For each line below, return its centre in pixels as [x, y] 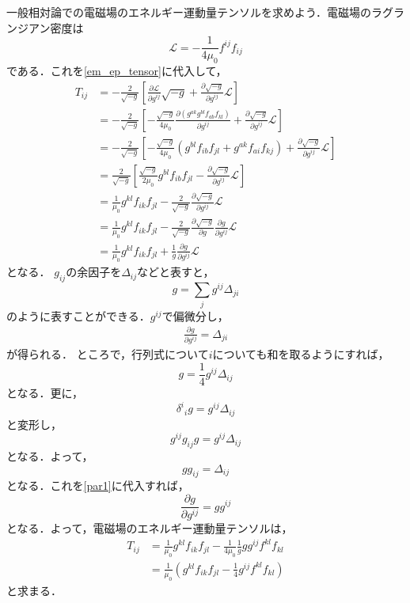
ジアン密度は [50, 27]
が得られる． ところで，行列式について [108, 354]
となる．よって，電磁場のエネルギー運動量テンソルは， [150, 528]
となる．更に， [45, 393]
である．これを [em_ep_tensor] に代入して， [117, 71]
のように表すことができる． [78, 315]
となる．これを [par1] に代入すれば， [98, 485]
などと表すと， [176, 272]
